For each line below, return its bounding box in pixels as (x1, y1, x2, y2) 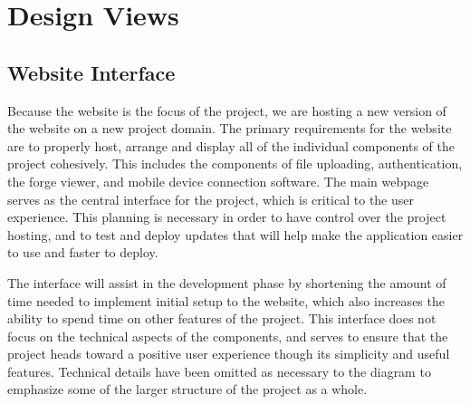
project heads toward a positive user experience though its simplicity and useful (7, 344, 450, 363)
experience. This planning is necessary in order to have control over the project (7, 207, 446, 226)
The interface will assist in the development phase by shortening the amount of (7, 273, 446, 292)
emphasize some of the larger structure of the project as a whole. (7, 380, 368, 399)
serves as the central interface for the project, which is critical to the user (7, 189, 414, 208)
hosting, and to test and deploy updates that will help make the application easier (7, 225, 464, 244)
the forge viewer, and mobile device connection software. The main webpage (7, 171, 429, 190)
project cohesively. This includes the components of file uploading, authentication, (7, 154, 463, 173)
